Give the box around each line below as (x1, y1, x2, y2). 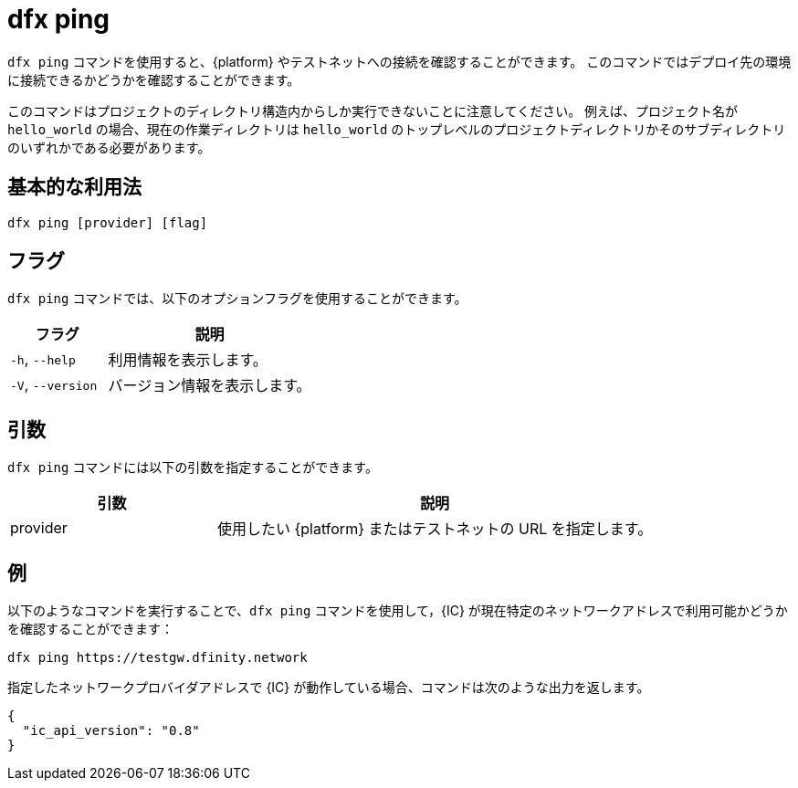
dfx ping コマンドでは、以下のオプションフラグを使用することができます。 (7, 290, 467, 307)
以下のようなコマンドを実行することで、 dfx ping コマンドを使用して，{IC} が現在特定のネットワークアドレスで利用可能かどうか (7, 603, 788, 619)
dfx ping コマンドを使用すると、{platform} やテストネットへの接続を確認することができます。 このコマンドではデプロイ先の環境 (7, 53, 792, 69)
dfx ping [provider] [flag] (7, 215, 208, 230)
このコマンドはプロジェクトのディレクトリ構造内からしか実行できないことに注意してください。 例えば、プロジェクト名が (7, 102, 739, 119)
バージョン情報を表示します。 (108, 376, 311, 395)
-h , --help (10, 350, 76, 369)
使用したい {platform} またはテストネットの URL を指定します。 (217, 520, 653, 539)
